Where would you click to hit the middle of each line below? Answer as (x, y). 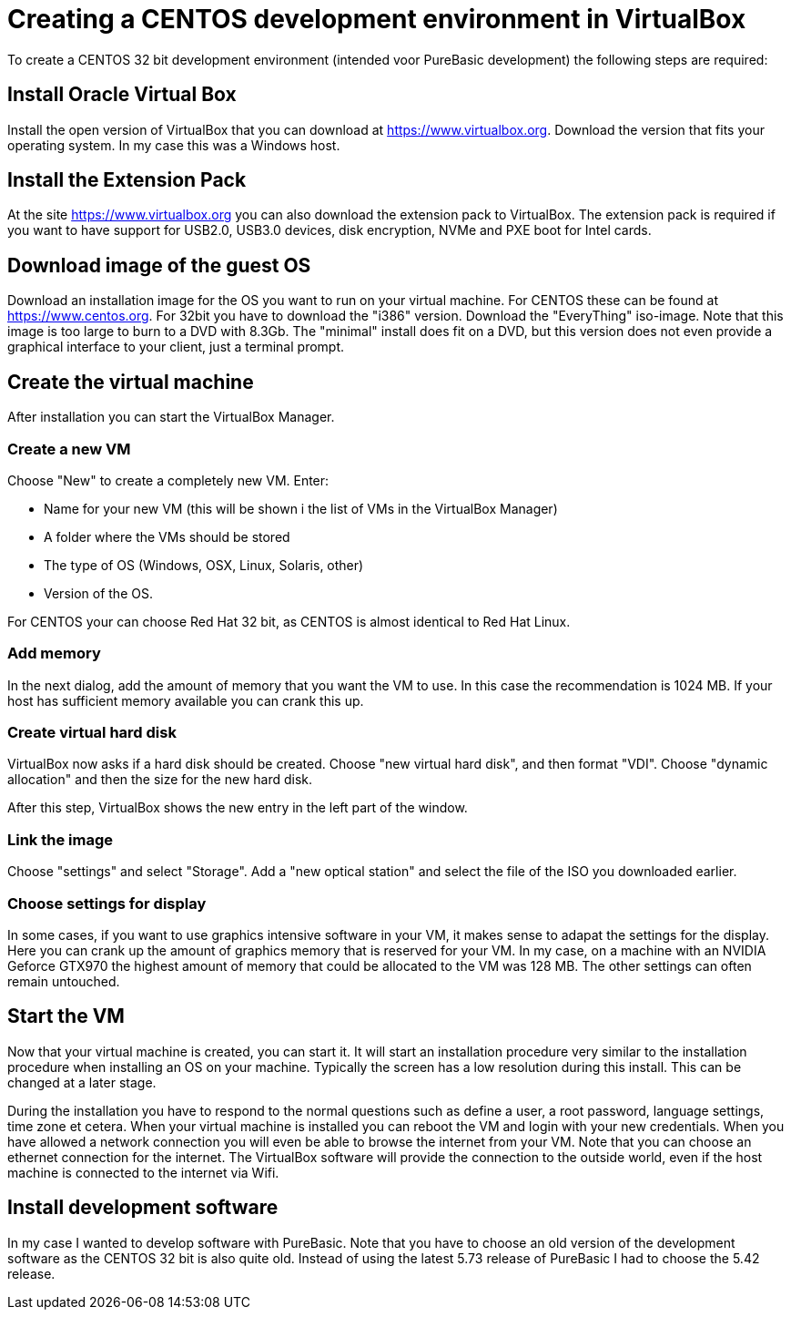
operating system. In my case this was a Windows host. (174, 145)
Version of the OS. (98, 593)
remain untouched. (64, 981)
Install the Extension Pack (127, 180)
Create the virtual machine (131, 382)
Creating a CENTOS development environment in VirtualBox (377, 19)
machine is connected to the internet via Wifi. (143, 1172)
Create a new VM (69, 449)
